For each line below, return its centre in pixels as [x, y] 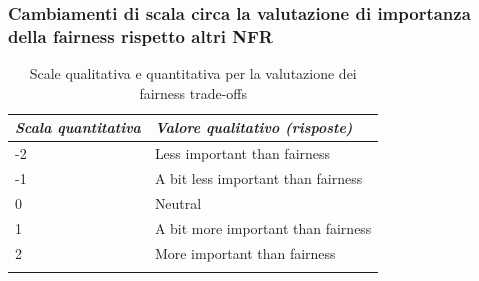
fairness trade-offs [193, 92]
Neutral [178, 202]
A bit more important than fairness [263, 227]
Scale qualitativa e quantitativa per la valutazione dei [193, 73]
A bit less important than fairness [258, 178]
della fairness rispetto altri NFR [140, 35]
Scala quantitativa [78, 127]
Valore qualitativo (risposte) [253, 127]
